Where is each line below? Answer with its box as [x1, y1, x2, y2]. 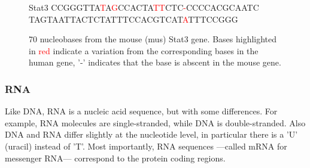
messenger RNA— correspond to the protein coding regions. [5, 151, 226, 164]
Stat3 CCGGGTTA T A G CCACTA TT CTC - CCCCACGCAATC [29, 1, 259, 13]
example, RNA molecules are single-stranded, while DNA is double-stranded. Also [5, 116, 306, 129]
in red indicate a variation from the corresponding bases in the [29, 44, 259, 57]
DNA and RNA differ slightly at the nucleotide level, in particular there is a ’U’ [5, 128, 298, 141]
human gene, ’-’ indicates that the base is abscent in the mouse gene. [29, 56, 281, 69]
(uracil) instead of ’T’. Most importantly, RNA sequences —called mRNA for [5, 139, 287, 152]
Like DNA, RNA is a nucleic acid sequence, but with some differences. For [5, 105, 278, 117]
